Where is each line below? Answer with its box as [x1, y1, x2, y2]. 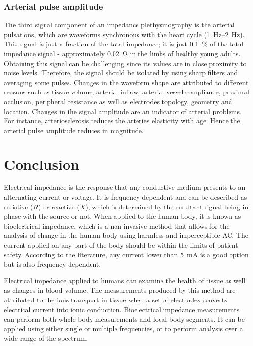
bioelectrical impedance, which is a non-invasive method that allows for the [4, 220, 230, 231]
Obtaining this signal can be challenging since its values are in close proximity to [4, 58, 247, 68]
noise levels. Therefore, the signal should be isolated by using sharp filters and [4, 68, 238, 78]
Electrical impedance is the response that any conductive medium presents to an [4, 182, 246, 192]
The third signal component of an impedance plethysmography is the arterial [4, 20, 235, 30]
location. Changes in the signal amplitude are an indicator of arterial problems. [4, 106, 242, 116]
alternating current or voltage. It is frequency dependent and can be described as [4, 192, 247, 202]
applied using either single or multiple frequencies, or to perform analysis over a [4, 323, 243, 333]
